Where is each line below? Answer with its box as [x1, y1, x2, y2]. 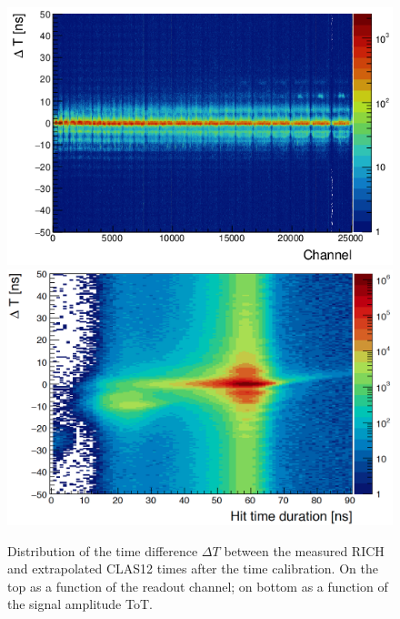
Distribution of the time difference [7, 541, 198, 560]
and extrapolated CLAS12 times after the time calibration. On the [7, 559, 378, 578]
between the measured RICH [224, 541, 385, 560]
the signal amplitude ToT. [7, 594, 153, 614]
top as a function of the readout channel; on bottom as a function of [7, 576, 388, 595]
